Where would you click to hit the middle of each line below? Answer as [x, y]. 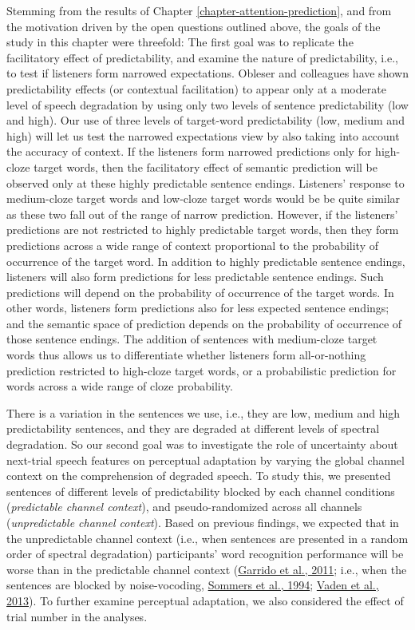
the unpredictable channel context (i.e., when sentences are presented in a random [207, 538]
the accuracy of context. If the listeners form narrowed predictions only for [189, 151]
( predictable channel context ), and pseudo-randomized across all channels [184, 507]
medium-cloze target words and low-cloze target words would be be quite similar [204, 198]
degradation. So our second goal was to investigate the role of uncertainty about [202, 444]
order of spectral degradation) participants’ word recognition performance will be [205, 554]
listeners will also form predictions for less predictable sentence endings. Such [195, 277]
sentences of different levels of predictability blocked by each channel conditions [201, 491]
